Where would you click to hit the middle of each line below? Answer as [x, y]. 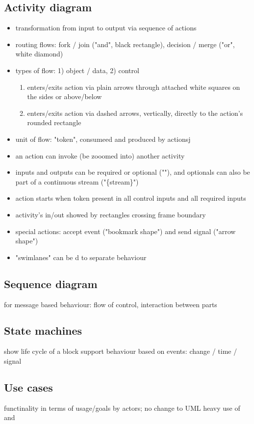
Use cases [28, 387]
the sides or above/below [64, 96]
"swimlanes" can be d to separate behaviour [81, 257]
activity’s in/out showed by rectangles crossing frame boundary [111, 214]
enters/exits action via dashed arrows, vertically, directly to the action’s [135, 113]
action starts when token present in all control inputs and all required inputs [131, 198]
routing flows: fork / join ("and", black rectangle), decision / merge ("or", [125, 44]
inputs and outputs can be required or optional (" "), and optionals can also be [133, 172]
